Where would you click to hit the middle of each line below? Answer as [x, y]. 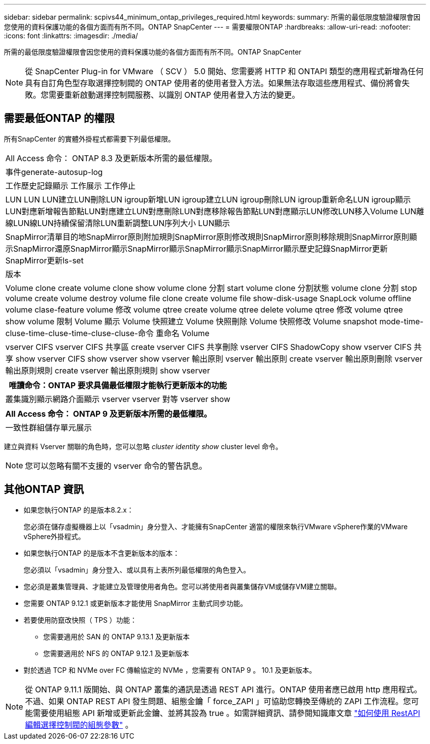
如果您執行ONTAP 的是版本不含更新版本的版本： [102, 553]
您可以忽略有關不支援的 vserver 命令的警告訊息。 [116, 466]
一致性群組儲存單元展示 [49, 427]
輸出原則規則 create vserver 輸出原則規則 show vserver [108, 370]
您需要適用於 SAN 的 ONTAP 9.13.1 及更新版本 [117, 636]
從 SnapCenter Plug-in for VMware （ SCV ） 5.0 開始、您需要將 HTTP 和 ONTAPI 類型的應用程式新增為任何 [224, 71]
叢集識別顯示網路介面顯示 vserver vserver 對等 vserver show [118, 399]
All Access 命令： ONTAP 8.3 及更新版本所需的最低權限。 [111, 158]
